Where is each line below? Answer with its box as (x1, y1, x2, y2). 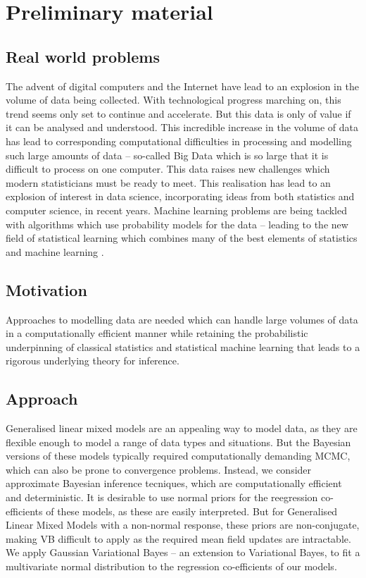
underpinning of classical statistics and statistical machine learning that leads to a (6, 339, 360, 354)
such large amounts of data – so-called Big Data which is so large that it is (6, 147, 329, 162)
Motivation (6, 278, 87, 300)
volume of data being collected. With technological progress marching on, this (6, 92, 341, 107)
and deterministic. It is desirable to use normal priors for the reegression (6, 490, 318, 505)
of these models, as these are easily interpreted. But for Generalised (46, 503, 338, 518)
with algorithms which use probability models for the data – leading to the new (6, 216, 348, 231)
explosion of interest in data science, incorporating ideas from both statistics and (6, 189, 355, 204)
